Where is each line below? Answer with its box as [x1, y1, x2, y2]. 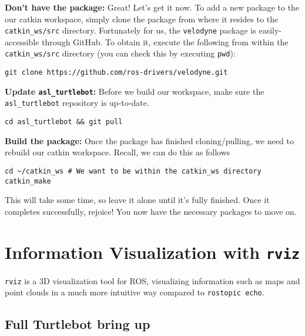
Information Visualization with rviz [5, 239, 300, 264]
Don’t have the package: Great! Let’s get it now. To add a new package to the [5, 1, 300, 13]
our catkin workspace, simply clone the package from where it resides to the [5, 12, 279, 25]
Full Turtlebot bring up [5, 315, 150, 333]
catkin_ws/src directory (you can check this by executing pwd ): [5, 47, 236, 59]
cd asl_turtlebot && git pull [5, 118, 123, 127]
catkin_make [5, 177, 51, 185]
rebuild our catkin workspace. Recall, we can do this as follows [5, 146, 230, 158]
